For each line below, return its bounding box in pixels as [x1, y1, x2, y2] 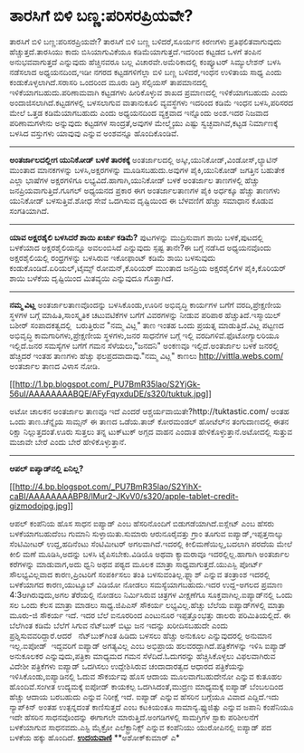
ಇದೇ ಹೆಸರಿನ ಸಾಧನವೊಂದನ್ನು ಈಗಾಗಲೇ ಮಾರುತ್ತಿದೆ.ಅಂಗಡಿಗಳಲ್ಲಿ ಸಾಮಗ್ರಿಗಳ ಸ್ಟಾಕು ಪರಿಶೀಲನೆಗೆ [9, 711, 260, 722]
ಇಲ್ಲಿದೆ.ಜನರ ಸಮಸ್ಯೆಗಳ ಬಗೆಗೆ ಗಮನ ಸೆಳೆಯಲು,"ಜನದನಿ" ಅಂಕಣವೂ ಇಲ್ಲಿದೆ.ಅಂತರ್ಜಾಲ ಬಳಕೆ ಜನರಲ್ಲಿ [9, 340, 280, 351]
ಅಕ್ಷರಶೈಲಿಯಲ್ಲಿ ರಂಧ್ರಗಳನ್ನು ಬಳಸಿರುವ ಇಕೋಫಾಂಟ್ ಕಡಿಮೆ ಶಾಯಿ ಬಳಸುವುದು [9, 252, 216, 263]
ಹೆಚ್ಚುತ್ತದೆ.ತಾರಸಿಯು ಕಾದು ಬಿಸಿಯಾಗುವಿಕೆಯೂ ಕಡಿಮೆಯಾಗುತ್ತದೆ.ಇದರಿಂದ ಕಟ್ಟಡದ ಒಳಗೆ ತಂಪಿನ [9, 46, 262, 57]
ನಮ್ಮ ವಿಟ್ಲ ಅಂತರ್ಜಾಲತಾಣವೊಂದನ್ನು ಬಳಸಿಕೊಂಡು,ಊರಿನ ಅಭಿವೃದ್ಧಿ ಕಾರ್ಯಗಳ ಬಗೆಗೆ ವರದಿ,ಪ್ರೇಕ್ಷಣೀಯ [9, 299, 282, 310]
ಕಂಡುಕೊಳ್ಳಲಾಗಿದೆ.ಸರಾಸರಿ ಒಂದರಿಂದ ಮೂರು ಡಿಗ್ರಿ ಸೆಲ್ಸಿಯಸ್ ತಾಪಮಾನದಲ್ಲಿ [9, 76, 208, 87]
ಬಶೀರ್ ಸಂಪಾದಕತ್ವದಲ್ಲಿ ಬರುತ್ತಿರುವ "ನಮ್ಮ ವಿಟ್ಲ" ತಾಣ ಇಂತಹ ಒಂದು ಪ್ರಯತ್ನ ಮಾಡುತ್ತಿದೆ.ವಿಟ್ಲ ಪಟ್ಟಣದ [9, 319, 285, 331]
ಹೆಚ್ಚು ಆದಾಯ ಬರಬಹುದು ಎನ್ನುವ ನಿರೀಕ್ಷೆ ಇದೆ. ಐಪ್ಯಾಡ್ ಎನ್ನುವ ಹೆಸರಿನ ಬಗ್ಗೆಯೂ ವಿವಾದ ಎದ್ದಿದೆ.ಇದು [9, 690, 280, 702]
